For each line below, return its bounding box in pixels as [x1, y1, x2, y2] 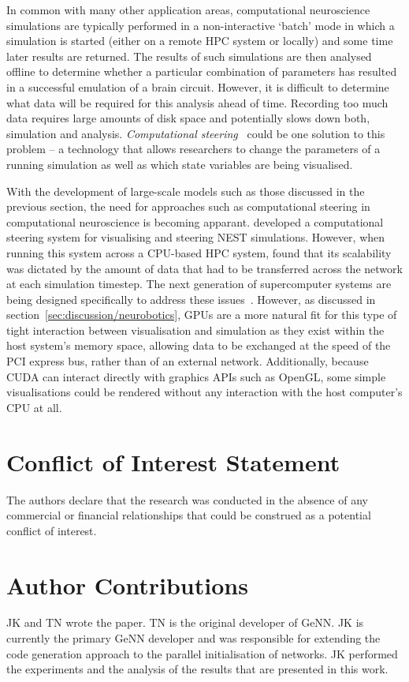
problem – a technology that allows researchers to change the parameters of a [6, 141, 381, 157]
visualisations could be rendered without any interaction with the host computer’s [6, 384, 403, 400]
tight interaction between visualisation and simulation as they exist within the [6, 321, 385, 338]
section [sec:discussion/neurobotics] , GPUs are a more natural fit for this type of [6, 306, 397, 323]
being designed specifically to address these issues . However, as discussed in [6, 290, 376, 307]
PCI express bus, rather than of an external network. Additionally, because [6, 353, 369, 369]
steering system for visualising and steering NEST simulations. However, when [6, 229, 385, 245]
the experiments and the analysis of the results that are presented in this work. [6, 661, 389, 677]
